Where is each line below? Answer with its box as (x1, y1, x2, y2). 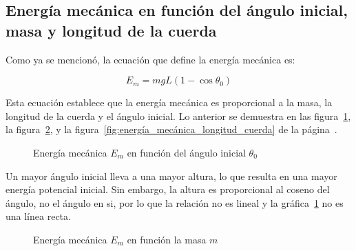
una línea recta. (6, 209, 71, 223)
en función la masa (127, 232, 207, 246)
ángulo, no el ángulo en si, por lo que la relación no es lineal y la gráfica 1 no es (6, 195, 344, 210)
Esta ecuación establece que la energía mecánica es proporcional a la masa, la (6, 95, 333, 110)
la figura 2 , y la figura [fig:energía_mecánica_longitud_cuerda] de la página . (6, 122, 337, 137)
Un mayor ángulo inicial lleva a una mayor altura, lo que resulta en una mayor (6, 168, 337, 183)
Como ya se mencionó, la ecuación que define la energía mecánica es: (6, 52, 295, 66)
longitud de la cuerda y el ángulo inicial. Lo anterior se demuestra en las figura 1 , (6, 108, 351, 123)
